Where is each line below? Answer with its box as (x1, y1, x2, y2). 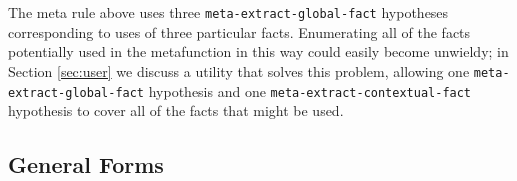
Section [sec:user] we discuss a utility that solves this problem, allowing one (8, 60, 470, 81)
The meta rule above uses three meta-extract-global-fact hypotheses (8, 2, 449, 22)
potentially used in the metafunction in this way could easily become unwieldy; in (8, 41, 509, 62)
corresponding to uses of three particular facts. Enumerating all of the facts (8, 21, 471, 42)
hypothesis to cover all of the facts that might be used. (8, 100, 344, 121)
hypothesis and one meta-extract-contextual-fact (148, 80, 472, 101)
